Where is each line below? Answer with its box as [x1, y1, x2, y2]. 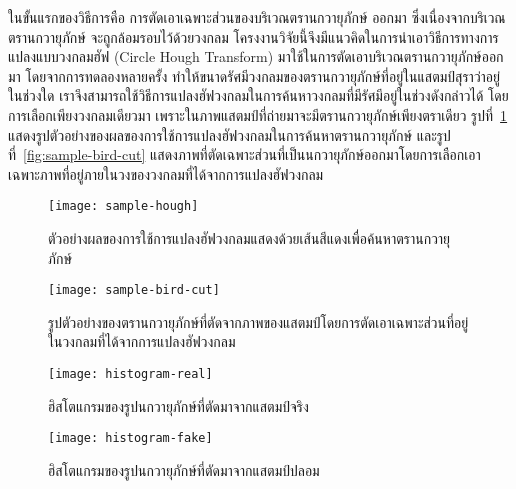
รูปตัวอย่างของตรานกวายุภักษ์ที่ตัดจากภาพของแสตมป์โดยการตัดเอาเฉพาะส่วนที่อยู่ [48, 311, 469, 332]
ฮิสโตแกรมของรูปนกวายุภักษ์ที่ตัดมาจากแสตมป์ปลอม [48, 459, 320, 480]
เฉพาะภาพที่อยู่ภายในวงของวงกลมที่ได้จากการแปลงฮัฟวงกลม [8, 163, 324, 184]
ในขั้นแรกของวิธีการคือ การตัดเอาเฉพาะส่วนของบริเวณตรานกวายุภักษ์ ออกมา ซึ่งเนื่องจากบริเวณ [8, 7, 506, 27]
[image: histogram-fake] [48, 431, 213, 446]
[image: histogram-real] [48, 367, 213, 382]
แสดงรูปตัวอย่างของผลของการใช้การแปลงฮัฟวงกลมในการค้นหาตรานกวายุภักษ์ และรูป [8, 124, 451, 145]
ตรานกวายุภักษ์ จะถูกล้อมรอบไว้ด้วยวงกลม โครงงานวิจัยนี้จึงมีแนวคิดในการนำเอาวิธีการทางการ [8, 26, 499, 47]
